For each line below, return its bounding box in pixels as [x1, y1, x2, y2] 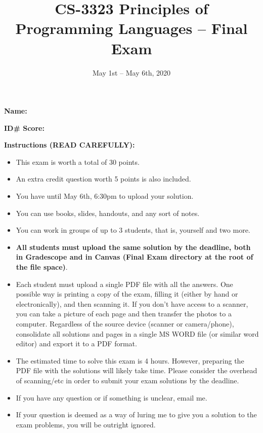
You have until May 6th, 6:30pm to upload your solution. [16, 191, 194, 201]
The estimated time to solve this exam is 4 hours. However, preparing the [16, 355, 244, 366]
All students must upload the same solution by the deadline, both [16, 241, 251, 252]
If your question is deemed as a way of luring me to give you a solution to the [16, 409, 257, 420]
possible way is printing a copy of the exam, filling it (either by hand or [16, 288, 238, 299]
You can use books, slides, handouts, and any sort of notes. [16, 207, 200, 218]
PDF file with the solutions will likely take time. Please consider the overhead [16, 365, 257, 376]
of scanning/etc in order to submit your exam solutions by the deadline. [16, 375, 239, 385]
